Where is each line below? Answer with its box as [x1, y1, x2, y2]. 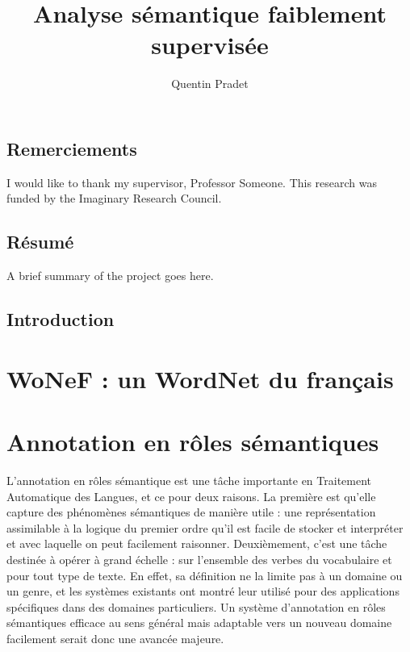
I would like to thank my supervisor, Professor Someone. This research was [6, 173, 378, 190]
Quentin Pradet [171, 75, 249, 92]
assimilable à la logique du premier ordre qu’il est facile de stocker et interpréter [6, 519, 404, 536]
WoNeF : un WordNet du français [6, 362, 394, 395]
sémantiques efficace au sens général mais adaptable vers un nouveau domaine [6, 614, 392, 631]
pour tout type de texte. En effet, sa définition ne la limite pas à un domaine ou [6, 566, 403, 583]
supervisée [151, 28, 269, 61]
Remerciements [6, 136, 137, 161]
